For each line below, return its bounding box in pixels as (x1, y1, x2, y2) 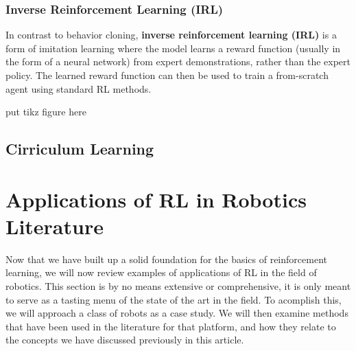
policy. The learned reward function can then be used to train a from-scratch (5, 68, 329, 82)
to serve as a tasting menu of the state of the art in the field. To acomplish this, (5, 292, 342, 306)
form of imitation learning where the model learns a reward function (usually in (5, 41, 341, 55)
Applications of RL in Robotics (5, 185, 307, 213)
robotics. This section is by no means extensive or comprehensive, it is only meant (5, 279, 351, 293)
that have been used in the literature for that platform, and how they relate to (5, 319, 336, 333)
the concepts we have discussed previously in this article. (5, 332, 244, 347)
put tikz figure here (5, 104, 86, 119)
